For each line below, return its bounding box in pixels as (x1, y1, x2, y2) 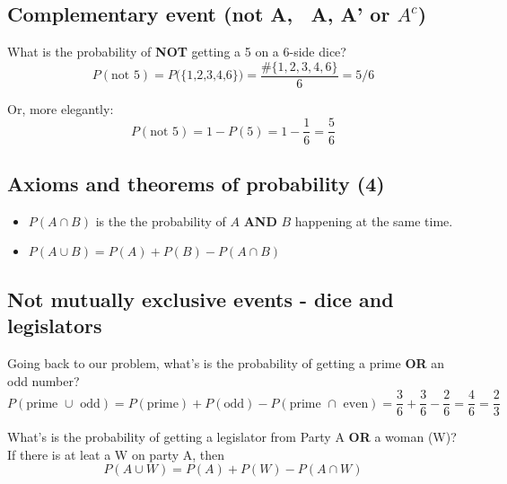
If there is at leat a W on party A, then (7, 444, 225, 463)
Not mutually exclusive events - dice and (7, 285, 394, 312)
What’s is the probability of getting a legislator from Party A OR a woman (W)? (7, 427, 457, 446)
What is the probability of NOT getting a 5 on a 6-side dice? (7, 42, 346, 61)
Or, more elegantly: (7, 99, 114, 118)
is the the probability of (95, 211, 226, 230)
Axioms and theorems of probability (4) (7, 169, 385, 197)
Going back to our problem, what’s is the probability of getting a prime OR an (7, 353, 445, 372)
